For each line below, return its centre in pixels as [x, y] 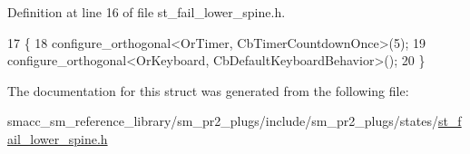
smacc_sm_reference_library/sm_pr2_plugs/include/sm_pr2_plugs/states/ [223, 121]
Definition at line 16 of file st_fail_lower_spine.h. [147, 12]
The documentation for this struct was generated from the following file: [208, 90]
